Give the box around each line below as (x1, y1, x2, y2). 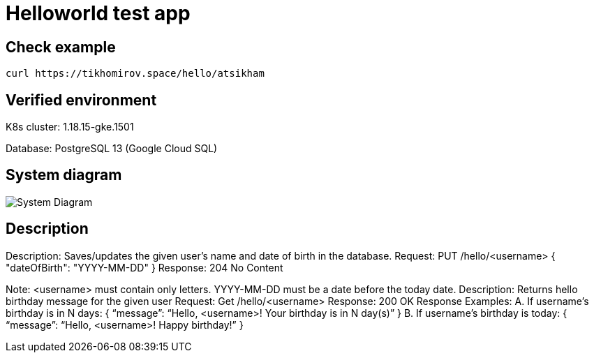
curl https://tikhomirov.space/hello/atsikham (6, 68, 265, 80)
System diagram (6, 166, 122, 184)
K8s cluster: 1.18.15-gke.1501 (6, 121, 134, 133)
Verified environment (6, 91, 157, 109)
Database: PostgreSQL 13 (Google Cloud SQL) (6, 142, 218, 155)
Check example (6, 38, 116, 56)
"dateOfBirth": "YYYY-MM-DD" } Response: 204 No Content (6, 261, 283, 274)
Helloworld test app (6, 1, 191, 25)
